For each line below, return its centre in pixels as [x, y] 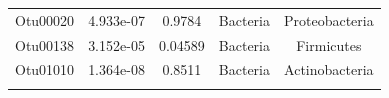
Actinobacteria [329, 69]
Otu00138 [45, 44]
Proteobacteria [328, 19]
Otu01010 [45, 69]
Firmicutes [329, 44]
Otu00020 [45, 19]
